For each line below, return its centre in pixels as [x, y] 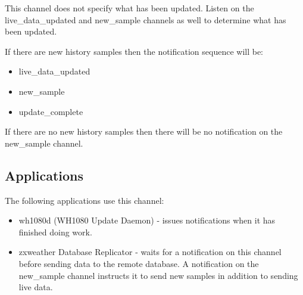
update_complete [51, 111]
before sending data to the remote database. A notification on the [139, 263]
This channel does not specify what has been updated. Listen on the [129, 8]
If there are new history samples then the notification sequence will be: [134, 51]
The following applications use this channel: [85, 200]
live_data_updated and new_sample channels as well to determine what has [146, 19]
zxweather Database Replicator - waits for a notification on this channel [150, 252]
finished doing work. [55, 232]
